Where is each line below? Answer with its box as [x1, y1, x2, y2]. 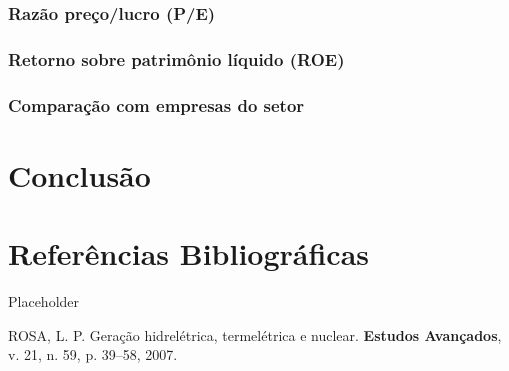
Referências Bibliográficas [8, 233, 370, 274]
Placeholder [8, 291, 80, 312]
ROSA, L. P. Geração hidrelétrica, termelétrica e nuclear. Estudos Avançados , [8, 324, 502, 345]
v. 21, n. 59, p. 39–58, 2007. [8, 344, 178, 365]
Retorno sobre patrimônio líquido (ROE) [8, 46, 345, 71]
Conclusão [8, 154, 151, 195]
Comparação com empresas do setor [8, 92, 305, 117]
